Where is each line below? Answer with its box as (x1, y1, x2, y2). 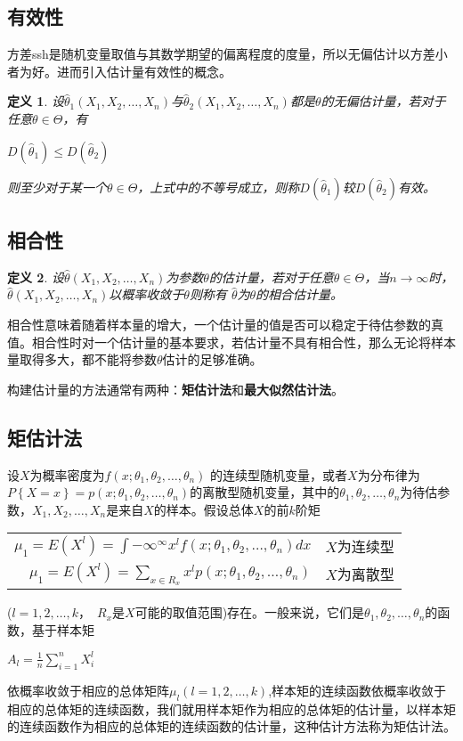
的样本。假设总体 (153, 500, 254, 518)
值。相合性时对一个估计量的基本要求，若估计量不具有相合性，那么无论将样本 (7, 332, 456, 351)
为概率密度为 (29, 465, 105, 484)
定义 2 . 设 (7, 267, 64, 286)
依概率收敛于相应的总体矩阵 (7, 680, 169, 699)
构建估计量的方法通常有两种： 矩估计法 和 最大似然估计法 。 (7, 379, 344, 398)
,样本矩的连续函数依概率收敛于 (268, 680, 447, 699)
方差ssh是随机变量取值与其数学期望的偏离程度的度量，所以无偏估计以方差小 (7, 45, 448, 63)
